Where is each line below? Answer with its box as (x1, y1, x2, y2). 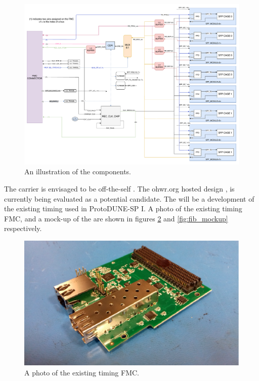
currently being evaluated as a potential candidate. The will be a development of (4, 193, 254, 204)
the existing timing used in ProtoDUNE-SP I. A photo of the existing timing (4, 203, 242, 214)
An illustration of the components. (24, 166, 131, 177)
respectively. (4, 223, 42, 234)
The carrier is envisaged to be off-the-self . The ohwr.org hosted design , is (4, 183, 235, 194)
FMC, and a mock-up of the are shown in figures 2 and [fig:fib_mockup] (4, 213, 228, 223)
